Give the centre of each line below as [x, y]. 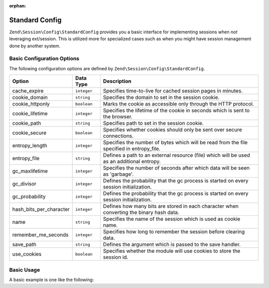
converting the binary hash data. [141, 212]
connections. [118, 136]
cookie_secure [29, 133]
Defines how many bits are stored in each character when [171, 206]
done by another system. [35, 46]
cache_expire [28, 91]
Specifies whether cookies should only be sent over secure [172, 130]
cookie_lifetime [30, 113]
